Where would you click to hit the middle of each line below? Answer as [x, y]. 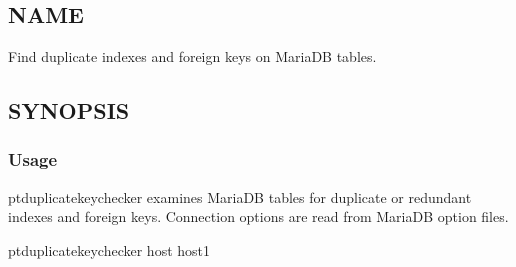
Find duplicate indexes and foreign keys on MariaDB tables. [192, 56]
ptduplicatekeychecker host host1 [109, 249]
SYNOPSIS [69, 109]
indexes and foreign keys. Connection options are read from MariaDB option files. [258, 216]
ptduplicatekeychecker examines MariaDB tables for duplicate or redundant [240, 196]
